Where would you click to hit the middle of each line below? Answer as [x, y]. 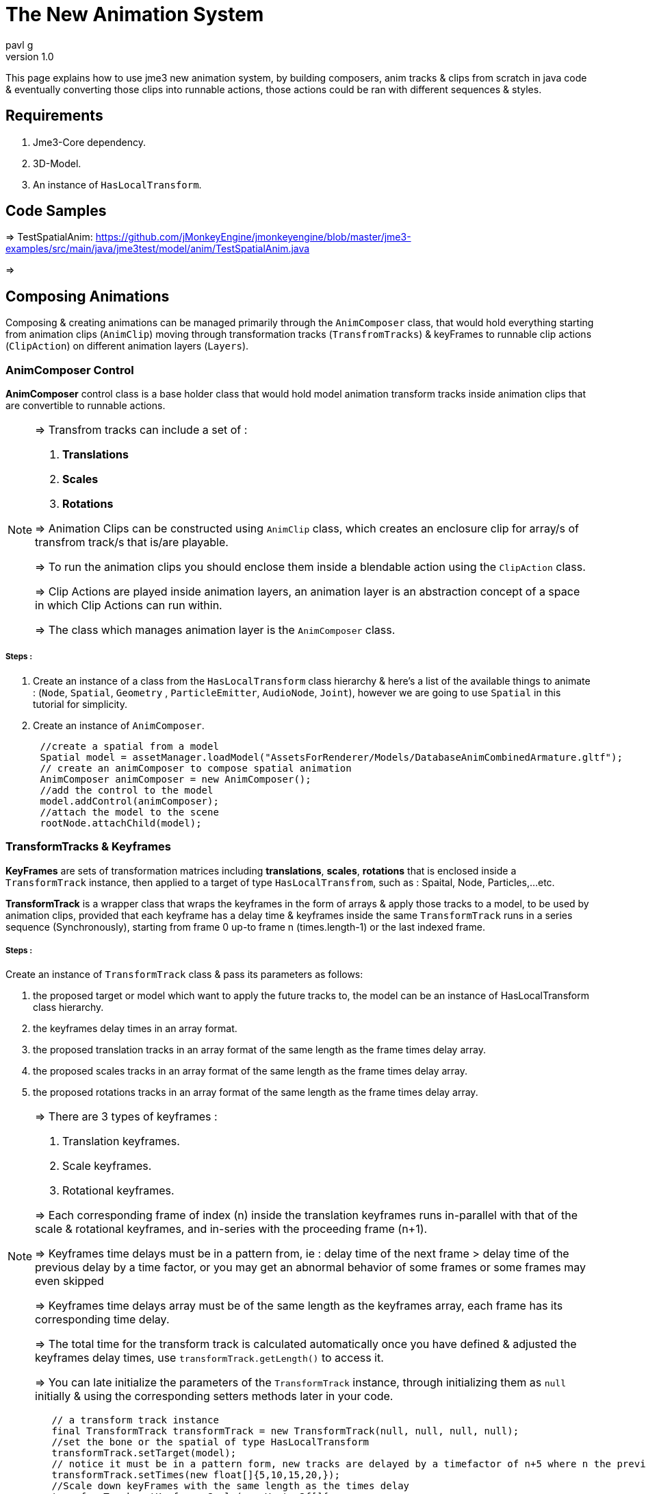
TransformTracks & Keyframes [88, 847]
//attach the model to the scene [129, 812]
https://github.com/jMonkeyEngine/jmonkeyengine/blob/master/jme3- [253, 237]
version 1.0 [30, 56]
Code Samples [56, 211]
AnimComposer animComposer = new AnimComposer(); [176, 779]
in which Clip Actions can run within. [129, 605]
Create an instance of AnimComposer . [119, 725]
